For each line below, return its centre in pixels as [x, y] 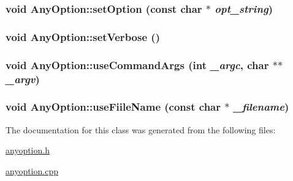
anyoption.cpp [32, 170]
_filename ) [261, 107]
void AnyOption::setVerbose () [83, 36]
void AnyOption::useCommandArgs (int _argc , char [137, 65]
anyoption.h [28, 150]
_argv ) [23, 79]
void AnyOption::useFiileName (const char [113, 107]
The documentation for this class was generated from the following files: [141, 129]
